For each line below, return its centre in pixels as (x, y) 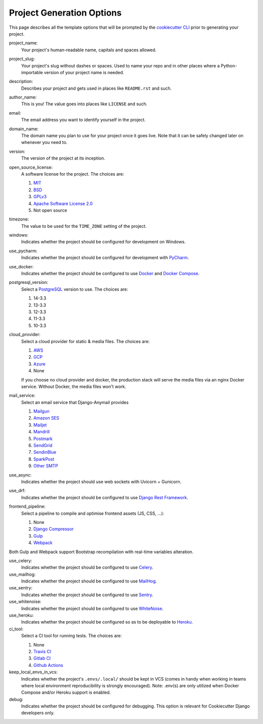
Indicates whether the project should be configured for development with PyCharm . (105, 258)
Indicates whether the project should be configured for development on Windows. (103, 242)
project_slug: (22, 59)
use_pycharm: (23, 251)
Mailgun (41, 411)
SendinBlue (45, 452)
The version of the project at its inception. (63, 158)
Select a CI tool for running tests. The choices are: (72, 636)
